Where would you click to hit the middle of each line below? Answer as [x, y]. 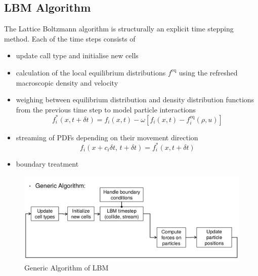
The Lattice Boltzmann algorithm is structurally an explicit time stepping [119, 29]
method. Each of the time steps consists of [70, 38]
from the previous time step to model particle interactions [106, 109]
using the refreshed [208, 72]
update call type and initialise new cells [77, 55]
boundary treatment [47, 163]
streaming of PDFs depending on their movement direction [107, 137]
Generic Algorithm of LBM [67, 268]
